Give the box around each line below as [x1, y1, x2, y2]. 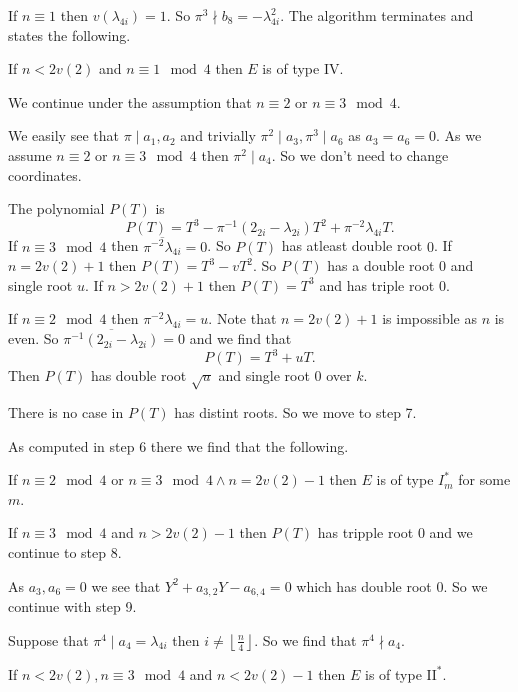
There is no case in [8, 402, 124, 423]
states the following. [8, 24, 131, 45]
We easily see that [8, 125, 119, 146]
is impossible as [382, 308, 477, 329]
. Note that [208, 308, 277, 329]
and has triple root [319, 274, 435, 295]
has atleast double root [281, 235, 423, 256]
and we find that [189, 328, 292, 349]
